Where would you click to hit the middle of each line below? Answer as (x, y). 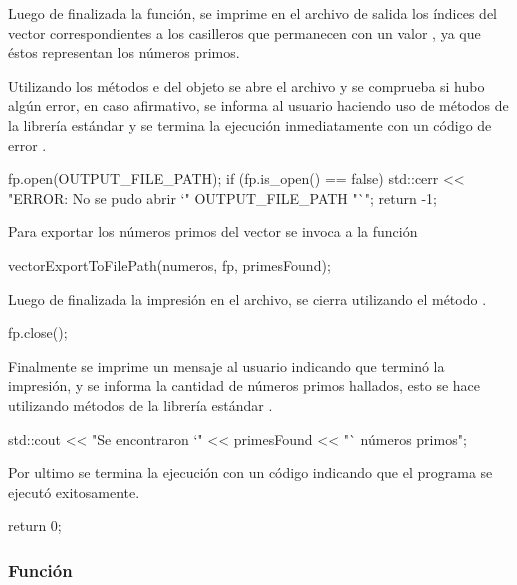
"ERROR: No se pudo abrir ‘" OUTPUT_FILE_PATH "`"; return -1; (222, 197)
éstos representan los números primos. (124, 52)
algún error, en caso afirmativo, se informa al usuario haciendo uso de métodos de (258, 105)
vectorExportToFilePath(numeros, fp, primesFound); (169, 264)
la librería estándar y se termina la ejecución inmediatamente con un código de (250, 124)
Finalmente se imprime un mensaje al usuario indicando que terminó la (226, 365)
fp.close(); (38, 332)
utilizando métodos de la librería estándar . (140, 404)
